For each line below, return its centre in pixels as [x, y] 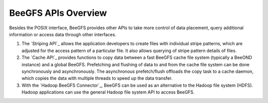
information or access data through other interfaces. [63, 34]
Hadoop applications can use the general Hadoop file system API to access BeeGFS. [108, 92]
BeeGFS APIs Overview [58, 13]
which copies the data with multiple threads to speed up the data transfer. [97, 78]
